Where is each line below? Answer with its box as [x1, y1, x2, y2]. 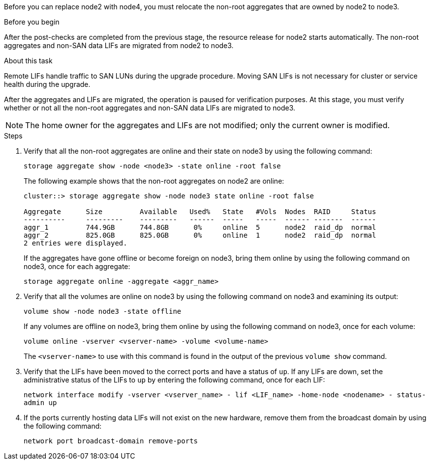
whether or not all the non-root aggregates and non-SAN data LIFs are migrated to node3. [4, 104, 296, 112]
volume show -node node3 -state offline [24, 307, 182, 315]
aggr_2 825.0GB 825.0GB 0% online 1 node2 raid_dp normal [24, 231, 376, 239]
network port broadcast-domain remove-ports [24, 437, 198, 445]
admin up [24, 399, 57, 407]
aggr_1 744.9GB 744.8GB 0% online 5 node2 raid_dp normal [24, 223, 376, 231]
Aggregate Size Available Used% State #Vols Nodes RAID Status [24, 208, 376, 216]
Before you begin [4, 18, 60, 26]
